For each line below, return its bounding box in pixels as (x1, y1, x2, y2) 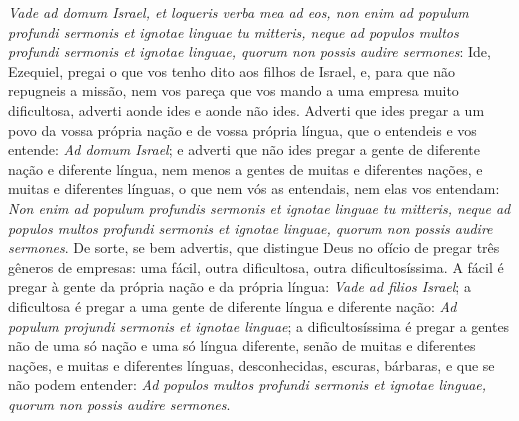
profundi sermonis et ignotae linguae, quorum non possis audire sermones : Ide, (8, 41, 491, 62)
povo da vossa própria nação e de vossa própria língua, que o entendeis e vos (8, 119, 477, 140)
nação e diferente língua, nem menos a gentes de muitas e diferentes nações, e (8, 158, 483, 179)
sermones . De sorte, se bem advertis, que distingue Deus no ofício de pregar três (8, 237, 500, 258)
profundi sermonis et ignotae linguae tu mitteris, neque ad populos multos (8, 21, 459, 42)
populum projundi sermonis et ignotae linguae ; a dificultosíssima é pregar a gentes (8, 315, 510, 336)
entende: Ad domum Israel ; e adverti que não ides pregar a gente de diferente (8, 139, 481, 160)
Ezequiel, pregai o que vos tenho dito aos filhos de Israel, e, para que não (8, 60, 456, 81)
